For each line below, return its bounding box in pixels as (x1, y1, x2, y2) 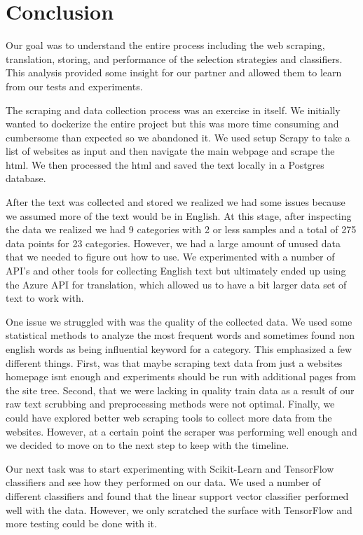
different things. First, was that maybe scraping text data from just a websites (6, 355, 343, 370)
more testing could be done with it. (6, 516, 157, 531)
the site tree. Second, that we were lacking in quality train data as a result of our (6, 382, 355, 397)
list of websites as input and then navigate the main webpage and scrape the (6, 144, 335, 158)
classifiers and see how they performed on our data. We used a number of (6, 475, 321, 489)
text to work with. (6, 291, 84, 305)
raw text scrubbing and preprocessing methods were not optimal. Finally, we (6, 396, 335, 411)
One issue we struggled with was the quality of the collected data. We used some (6, 314, 352, 328)
